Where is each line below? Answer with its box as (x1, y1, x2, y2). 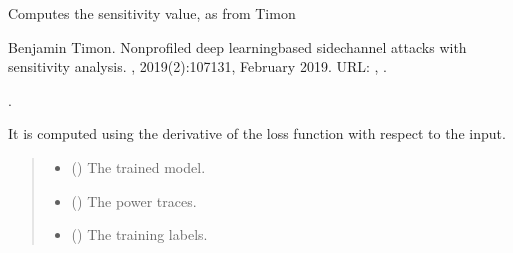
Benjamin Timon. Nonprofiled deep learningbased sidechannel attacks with (8, 36, 467, 57)
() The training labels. (71, 224, 208, 245)
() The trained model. (71, 156, 206, 177)
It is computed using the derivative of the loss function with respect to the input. (8, 123, 506, 144)
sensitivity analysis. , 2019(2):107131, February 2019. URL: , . (8, 56, 387, 77)
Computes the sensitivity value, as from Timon (8, 3, 296, 23)
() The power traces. (71, 190, 197, 211)
